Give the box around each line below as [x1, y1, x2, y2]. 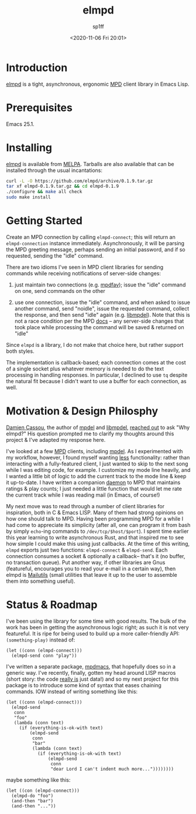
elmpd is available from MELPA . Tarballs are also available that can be [6, 160, 174, 167]
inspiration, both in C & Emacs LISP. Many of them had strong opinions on [6, 509, 184, 516]
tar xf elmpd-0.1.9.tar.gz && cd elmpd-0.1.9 [6, 183, 119, 190]
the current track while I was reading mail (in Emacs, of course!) [6, 491, 160, 498]
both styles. [6, 347, 35, 354]
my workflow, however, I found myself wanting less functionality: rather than [6, 454, 190, 461]
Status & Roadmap [6, 598, 98, 612]
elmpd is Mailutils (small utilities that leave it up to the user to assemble [6, 571, 177, 578]
